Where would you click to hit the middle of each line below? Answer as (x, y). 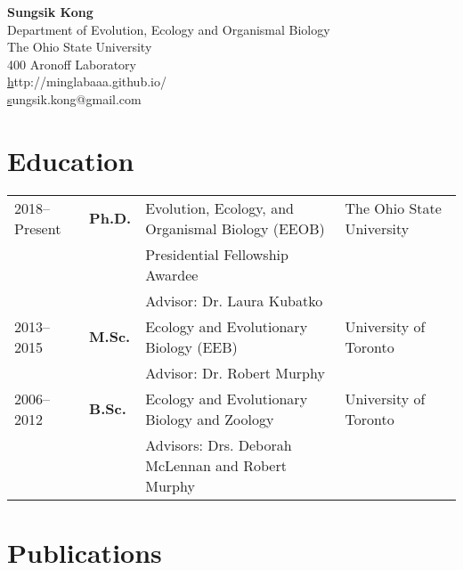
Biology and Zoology (210, 419)
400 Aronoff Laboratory (72, 64)
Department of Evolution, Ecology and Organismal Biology (169, 29)
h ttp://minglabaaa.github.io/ (87, 81)
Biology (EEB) (191, 346)
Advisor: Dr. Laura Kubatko (234, 300)
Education (71, 160)
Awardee (172, 274)
